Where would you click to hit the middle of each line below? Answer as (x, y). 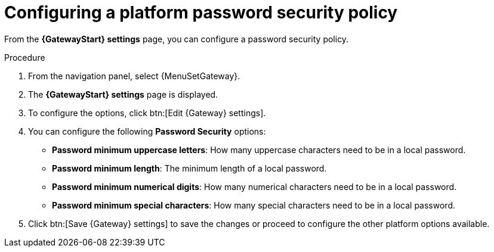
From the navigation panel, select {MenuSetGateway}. (134, 76)
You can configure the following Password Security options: (147, 131)
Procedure (25, 57)
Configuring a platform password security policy (201, 13)
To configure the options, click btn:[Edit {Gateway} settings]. (147, 113)
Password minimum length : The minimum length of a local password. (189, 168)
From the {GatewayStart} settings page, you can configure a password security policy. (177, 39)
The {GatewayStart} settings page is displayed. (123, 94)
